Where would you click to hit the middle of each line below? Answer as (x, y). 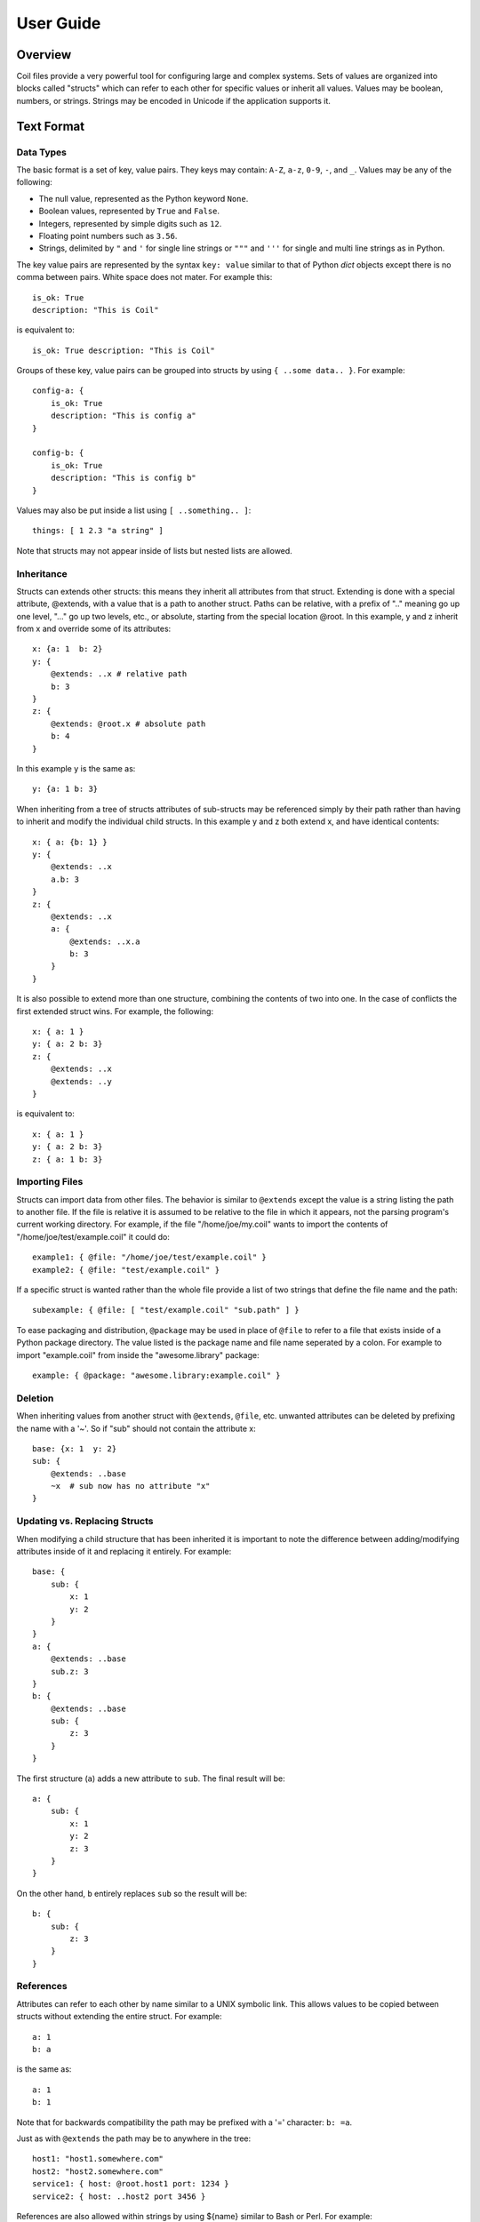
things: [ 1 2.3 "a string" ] (98, 531)
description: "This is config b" (124, 478)
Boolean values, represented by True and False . (129, 211)
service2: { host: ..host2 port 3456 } (119, 2196)
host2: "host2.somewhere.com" (98, 2171)
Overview (44, 55)
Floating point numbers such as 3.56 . (108, 236)
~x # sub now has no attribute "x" (130, 1486)
